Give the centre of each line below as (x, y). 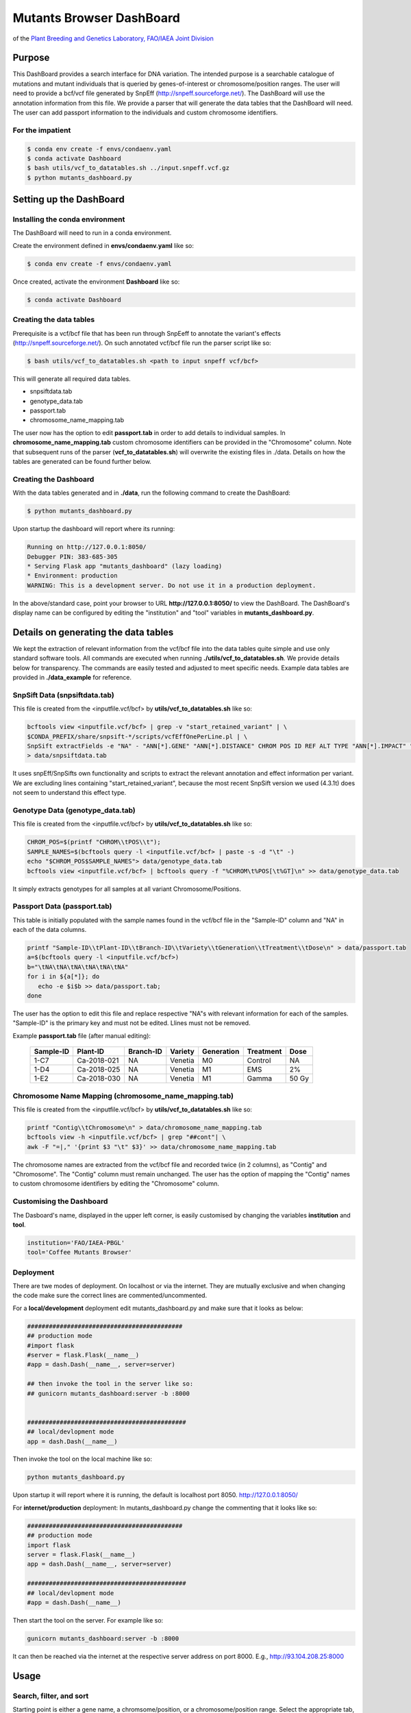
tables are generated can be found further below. (82, 462)
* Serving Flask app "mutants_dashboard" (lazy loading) (125, 566)
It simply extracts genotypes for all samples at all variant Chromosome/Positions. (127, 889)
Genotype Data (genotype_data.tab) (74, 810)
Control (259, 1061)
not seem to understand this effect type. (70, 793)
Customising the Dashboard (60, 1201)
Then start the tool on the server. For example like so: (88, 1620)
